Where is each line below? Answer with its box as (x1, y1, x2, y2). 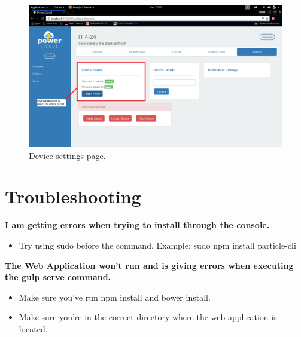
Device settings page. (29, 149, 106, 161)
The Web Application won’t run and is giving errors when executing (5, 259, 294, 271)
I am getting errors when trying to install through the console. (5, 219, 270, 231)
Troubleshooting (5, 184, 141, 209)
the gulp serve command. (5, 271, 111, 283)
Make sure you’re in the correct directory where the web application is (19, 311, 277, 323)
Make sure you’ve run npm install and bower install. (19, 290, 211, 303)
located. (19, 322, 48, 335)
